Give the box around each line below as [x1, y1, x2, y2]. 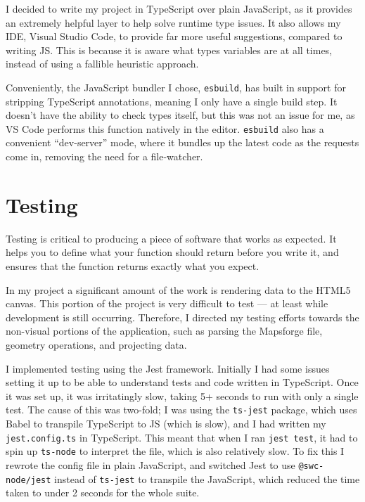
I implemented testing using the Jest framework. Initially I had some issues [6, 361, 330, 375]
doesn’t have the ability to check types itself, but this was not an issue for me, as [6, 108, 355, 122]
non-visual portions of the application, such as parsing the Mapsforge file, [6, 323, 323, 338]
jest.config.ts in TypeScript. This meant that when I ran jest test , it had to [6, 430, 358, 444]
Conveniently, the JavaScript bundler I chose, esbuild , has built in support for [6, 79, 346, 94]
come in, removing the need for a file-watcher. [6, 149, 203, 164]
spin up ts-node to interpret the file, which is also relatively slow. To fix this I [6, 444, 345, 458]
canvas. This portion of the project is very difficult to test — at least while [6, 296, 328, 311]
